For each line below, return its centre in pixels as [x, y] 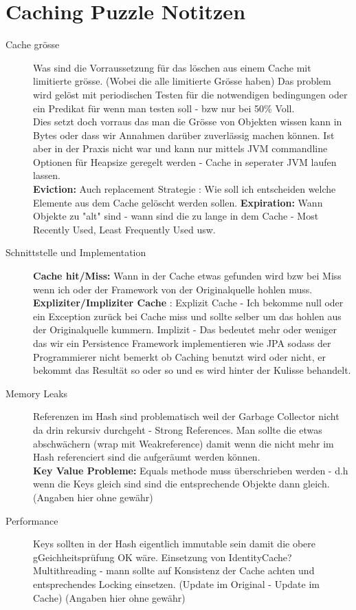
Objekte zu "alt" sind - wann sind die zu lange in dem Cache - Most [176, 216]
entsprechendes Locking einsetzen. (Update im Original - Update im [176, 583]
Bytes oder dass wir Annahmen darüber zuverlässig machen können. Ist [184, 135]
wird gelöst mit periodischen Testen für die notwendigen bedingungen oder [190, 94]
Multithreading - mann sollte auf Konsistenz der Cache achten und [174, 570]
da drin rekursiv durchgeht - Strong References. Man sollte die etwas [178, 429]
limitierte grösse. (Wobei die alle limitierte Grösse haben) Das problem [182, 81]
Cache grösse [33, 44]
